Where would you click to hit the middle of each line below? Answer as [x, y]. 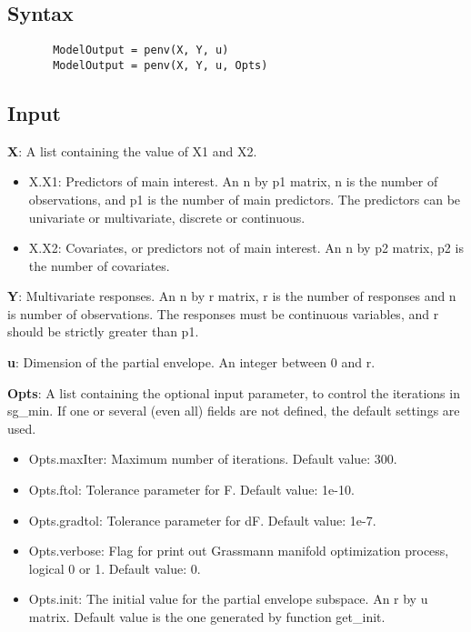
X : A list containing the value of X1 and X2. [132, 150]
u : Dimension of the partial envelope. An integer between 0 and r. [191, 362]
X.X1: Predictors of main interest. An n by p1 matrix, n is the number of [233, 181]
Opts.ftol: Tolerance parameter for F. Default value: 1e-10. [191, 490]
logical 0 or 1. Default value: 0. [115, 568]
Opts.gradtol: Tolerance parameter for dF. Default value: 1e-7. [202, 520]
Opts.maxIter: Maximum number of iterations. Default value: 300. [213, 459]
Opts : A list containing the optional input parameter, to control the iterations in [234, 392]
